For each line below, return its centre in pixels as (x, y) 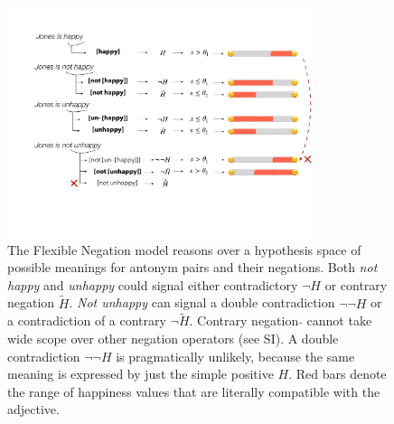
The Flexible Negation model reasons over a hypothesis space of (184, 249)
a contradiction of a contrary (87, 320)
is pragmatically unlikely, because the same (235, 356)
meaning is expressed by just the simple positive (141, 374)
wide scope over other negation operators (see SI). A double (173, 339)
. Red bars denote (338, 374)
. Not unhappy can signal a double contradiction (202, 302)
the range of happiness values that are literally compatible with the (194, 391)
